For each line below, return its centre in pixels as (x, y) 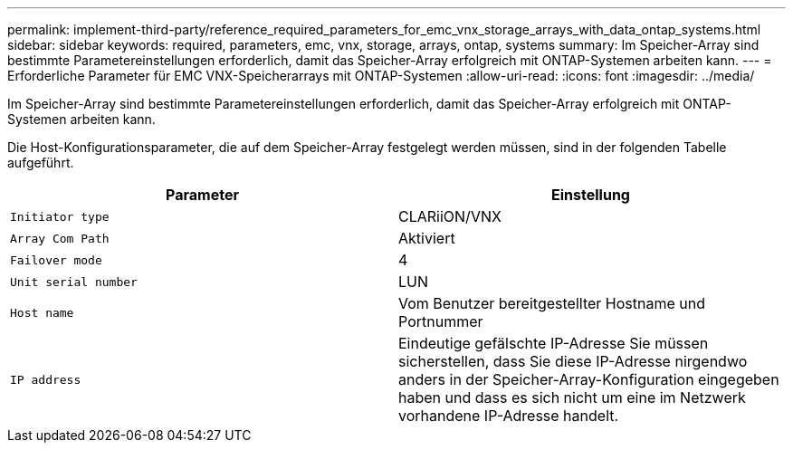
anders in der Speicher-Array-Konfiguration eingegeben (589, 379)
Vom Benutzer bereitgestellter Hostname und (552, 303)
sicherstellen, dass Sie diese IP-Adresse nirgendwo (573, 361)
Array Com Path (60, 238)
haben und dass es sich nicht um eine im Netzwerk (572, 397)
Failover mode (56, 260)
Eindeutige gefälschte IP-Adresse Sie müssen (554, 343)
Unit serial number (74, 282)
